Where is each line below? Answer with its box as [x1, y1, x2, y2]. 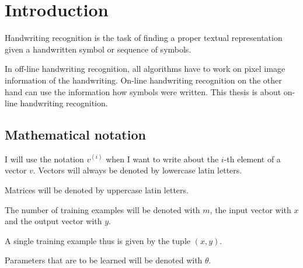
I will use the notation [5, 152, 84, 165]
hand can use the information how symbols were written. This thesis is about [5, 85, 281, 98]
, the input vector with [210, 203, 291, 215]
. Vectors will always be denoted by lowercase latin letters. [33, 164, 242, 176]
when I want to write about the [106, 152, 219, 165]
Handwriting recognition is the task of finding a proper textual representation [5, 32, 283, 44]
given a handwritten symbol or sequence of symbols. [5, 43, 191, 55]
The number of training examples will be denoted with [5, 203, 200, 215]
